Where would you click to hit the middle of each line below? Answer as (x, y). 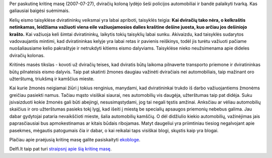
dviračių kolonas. (27, 55)
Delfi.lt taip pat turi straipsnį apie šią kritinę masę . (60, 149)
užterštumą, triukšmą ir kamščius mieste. (52, 79)
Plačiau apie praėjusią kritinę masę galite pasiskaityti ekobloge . (75, 140)
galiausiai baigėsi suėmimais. (40, 11)
